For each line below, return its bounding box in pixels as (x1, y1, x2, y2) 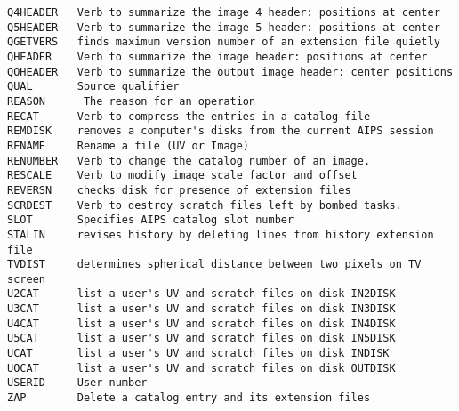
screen (7, 272, 45, 286)
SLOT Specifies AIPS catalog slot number (7, 214, 294, 227)
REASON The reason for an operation (7, 94, 256, 108)
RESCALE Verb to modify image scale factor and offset (7, 169, 358, 182)
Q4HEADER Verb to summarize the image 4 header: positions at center (7, 6, 440, 19)
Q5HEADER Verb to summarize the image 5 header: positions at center (7, 20, 440, 34)
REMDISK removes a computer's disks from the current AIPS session (7, 125, 434, 138)
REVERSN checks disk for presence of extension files (7, 183, 351, 197)
